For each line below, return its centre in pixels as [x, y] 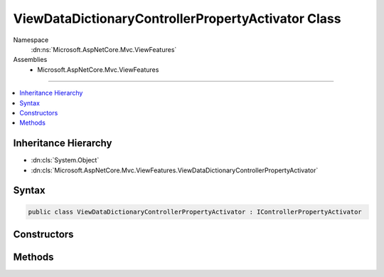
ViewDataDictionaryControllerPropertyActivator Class [177, 19]
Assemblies [30, 60]
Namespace [31, 40]
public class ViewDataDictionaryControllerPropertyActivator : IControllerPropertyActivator [195, 211]
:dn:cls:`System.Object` [65, 160]
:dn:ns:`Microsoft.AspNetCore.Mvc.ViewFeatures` [104, 49]
